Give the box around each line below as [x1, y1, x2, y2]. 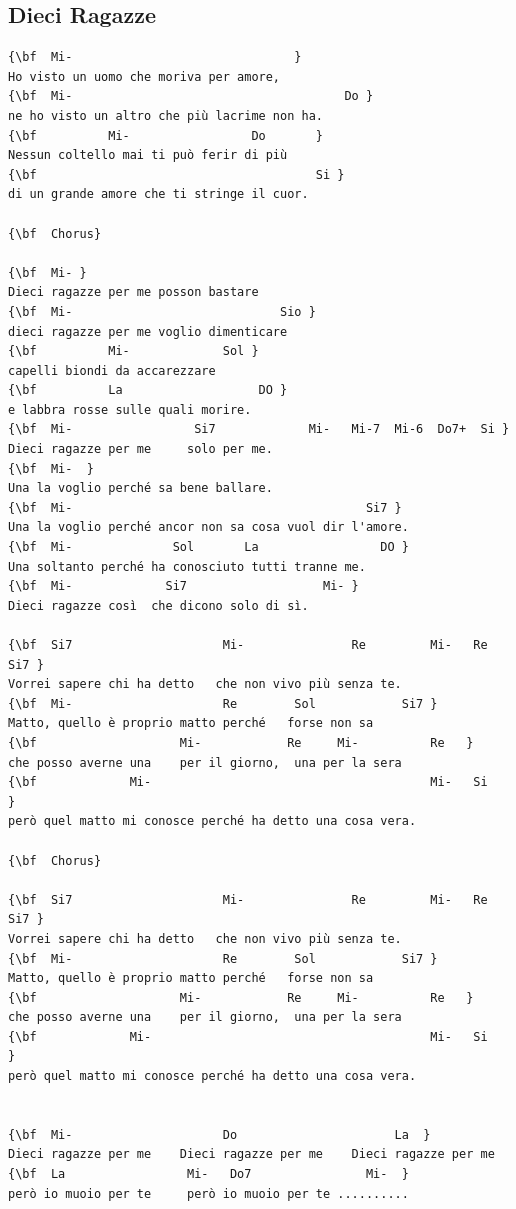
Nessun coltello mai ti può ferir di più [8, 148, 288, 163]
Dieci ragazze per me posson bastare [8, 285, 259, 300]
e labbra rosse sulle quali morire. [8, 402, 252, 417]
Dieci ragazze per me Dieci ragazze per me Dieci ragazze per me [8, 1147, 495, 1162]
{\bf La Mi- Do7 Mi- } [8, 1167, 409, 1182]
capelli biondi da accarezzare [8, 363, 216, 378]
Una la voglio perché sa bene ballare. [8, 481, 273, 496]
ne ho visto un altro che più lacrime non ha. [8, 108, 323, 123]
